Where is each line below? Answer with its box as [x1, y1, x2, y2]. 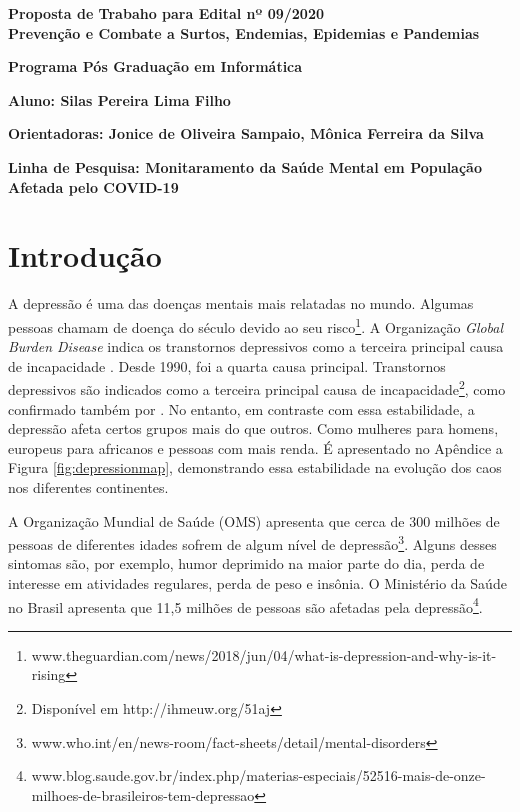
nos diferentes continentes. [8, 476, 169, 497]
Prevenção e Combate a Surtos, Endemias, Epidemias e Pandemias [8, 22, 480, 43]
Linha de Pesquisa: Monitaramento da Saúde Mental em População [8, 156, 482, 177]
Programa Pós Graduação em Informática [8, 56, 303, 77]
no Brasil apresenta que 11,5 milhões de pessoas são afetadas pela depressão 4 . [8, 593, 483, 617]
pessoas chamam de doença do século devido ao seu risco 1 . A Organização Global [8, 313, 504, 337]
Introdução [8, 235, 162, 276]
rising [31, 664, 66, 685]
